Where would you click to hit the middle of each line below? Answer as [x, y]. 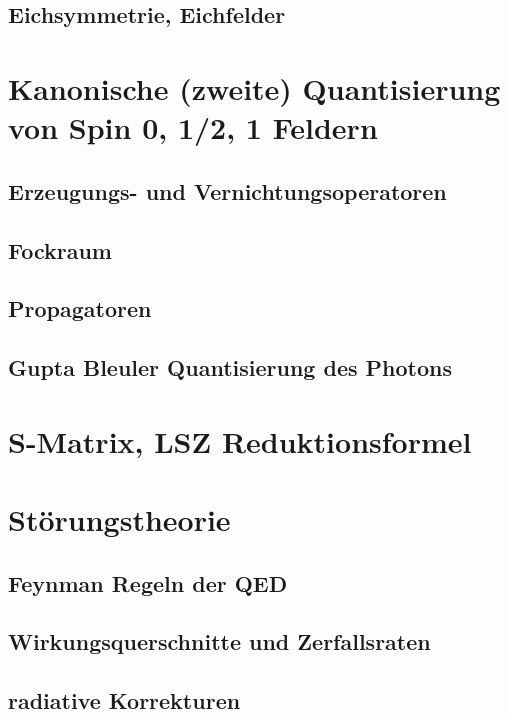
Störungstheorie [119, 519]
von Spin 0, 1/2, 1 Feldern [193, 127]
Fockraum [60, 249]
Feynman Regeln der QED [148, 582]
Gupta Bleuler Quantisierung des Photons [230, 367]
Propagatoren [80, 308]
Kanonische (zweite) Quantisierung [254, 87]
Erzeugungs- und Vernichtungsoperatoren [227, 190]
